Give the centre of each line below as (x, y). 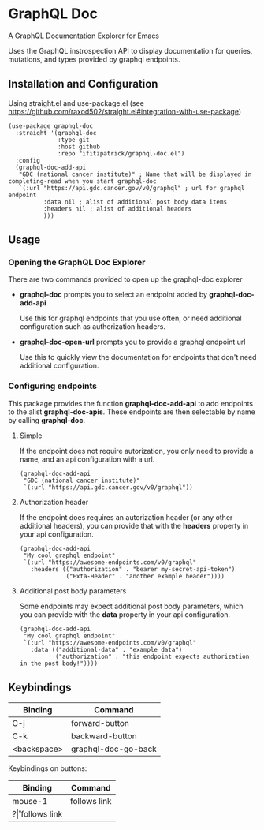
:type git (74, 140)
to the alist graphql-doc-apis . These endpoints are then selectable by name (132, 412)
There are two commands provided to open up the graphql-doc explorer (125, 279)
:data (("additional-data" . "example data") (106, 649)
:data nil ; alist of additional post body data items (135, 202)
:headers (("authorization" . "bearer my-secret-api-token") (133, 569)
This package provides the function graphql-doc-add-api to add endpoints (131, 403)
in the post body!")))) (59, 664)
